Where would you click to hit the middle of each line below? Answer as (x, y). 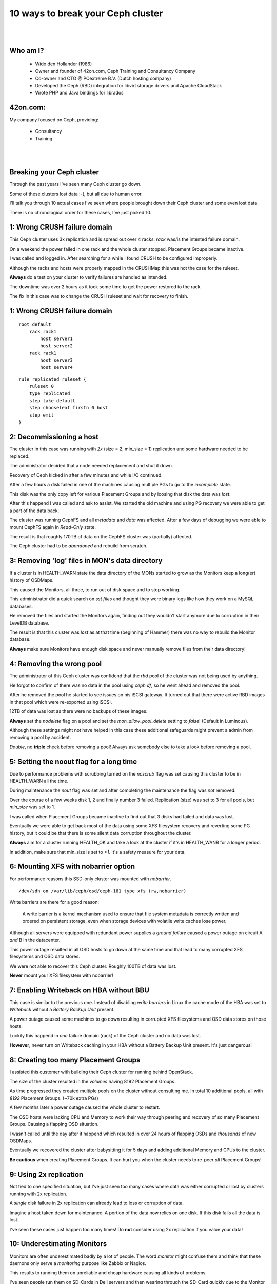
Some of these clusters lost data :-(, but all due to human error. (76, 194)
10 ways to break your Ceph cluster (86, 13)
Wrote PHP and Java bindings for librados (80, 92)
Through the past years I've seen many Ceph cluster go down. (75, 184)
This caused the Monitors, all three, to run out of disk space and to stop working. (95, 590)
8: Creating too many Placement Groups (75, 1060)
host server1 (56, 338)
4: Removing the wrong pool (56, 663)
